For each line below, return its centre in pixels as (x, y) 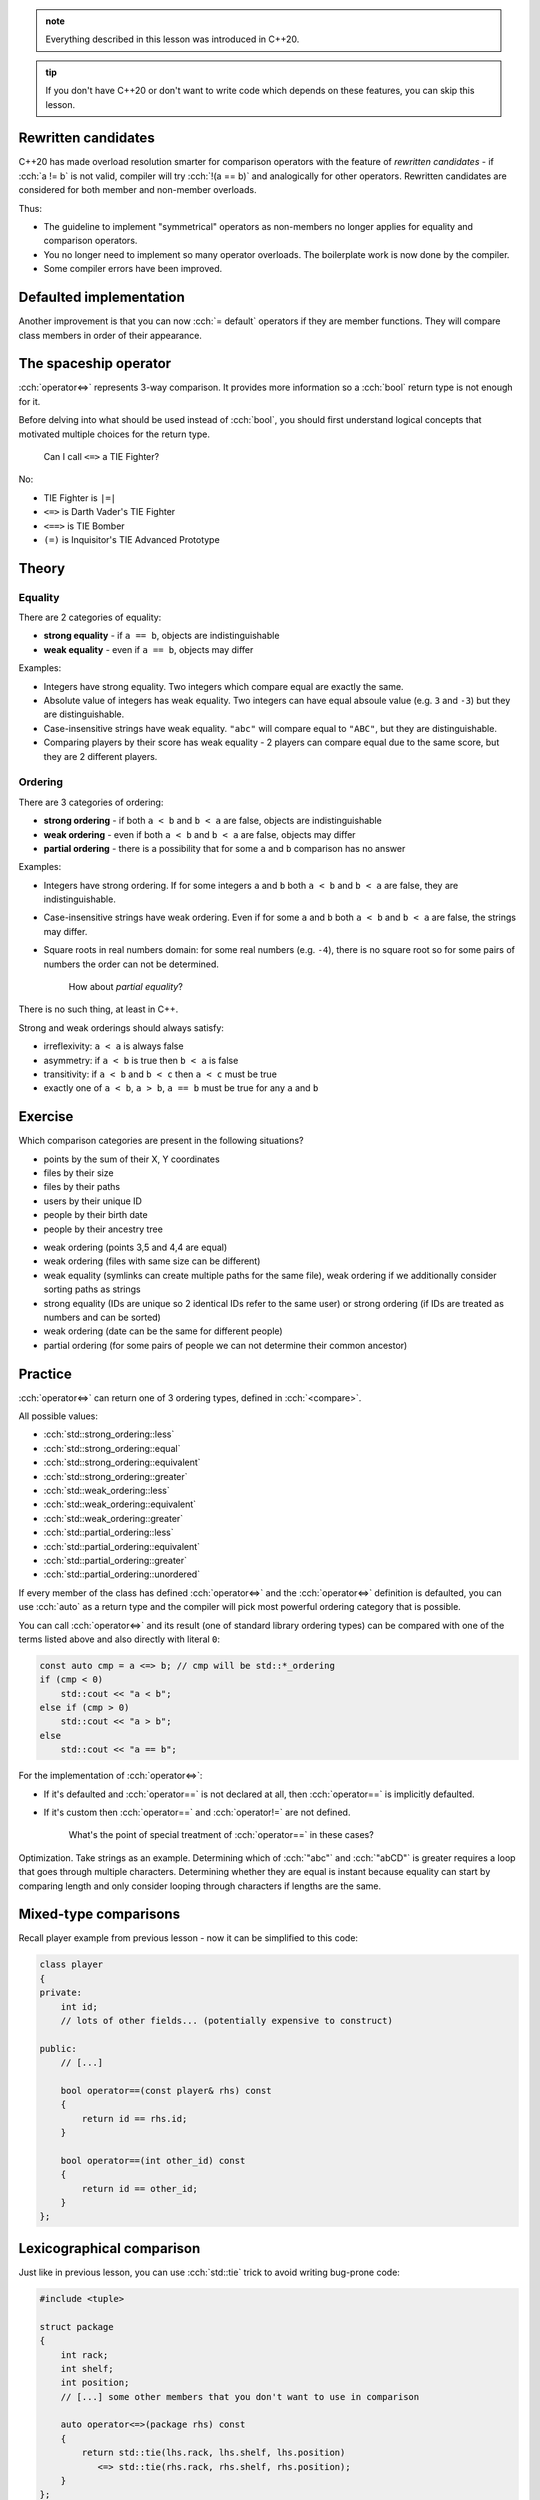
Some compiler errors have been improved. (133, 269)
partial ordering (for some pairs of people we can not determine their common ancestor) (225, 1345)
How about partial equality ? (126, 987)
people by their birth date (96, 1215)
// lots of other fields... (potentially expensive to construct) (227, 2021)
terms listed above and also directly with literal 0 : (119, 1639)
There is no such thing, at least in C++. (98, 1009)
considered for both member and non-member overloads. (137, 190)
